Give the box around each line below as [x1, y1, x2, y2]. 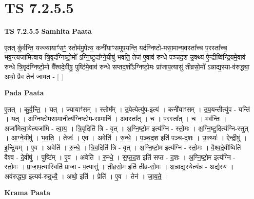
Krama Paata [4, 187, 50, 198]
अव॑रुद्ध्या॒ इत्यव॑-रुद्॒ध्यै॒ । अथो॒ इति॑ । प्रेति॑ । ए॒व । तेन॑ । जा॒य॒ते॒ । [4, 171, 169, 181]
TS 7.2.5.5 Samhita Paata [4, 26, 92, 36]
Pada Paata [4, 88, 44, 98]
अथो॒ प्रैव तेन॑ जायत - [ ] [4, 71, 63, 81]
